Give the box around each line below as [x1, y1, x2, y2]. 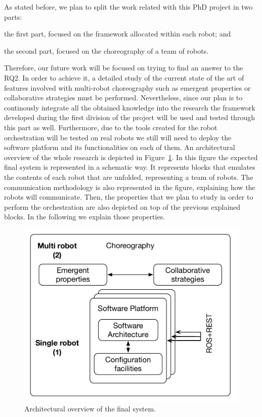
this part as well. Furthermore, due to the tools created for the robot [4, 122, 217, 132]
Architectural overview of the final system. [24, 403, 156, 413]
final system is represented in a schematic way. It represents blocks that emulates [4, 162, 255, 172]
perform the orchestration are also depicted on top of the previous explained [4, 201, 241, 212]
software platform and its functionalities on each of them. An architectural [4, 142, 235, 153]
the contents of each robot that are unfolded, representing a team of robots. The [4, 171, 253, 182]
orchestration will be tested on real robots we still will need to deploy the [4, 132, 232, 142]
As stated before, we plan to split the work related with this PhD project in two [4, 2, 253, 12]
